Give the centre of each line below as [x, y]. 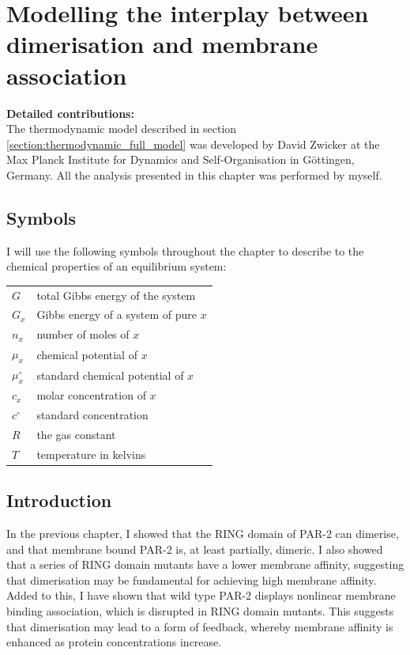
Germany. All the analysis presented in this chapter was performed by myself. [194, 174]
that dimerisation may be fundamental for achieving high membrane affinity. [192, 579]
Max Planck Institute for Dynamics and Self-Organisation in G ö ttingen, [181, 159]
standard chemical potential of [110, 375]
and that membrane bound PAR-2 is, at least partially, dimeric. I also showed [195, 549]
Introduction [59, 500]
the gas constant [76, 434]
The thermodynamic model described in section [122, 129]
